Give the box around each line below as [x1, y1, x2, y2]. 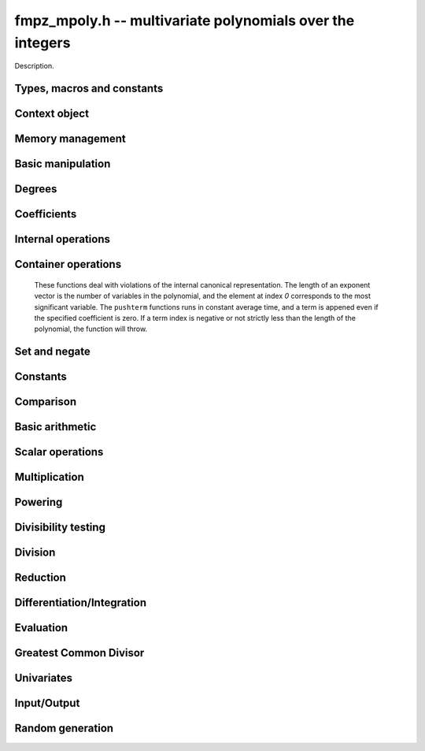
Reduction [14, 571, 67, 585]
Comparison [14, 395, 77, 409]
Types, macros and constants [14, 82, 164, 95]
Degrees [14, 182, 57, 196]
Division [14, 546, 56, 560]
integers [14, 34, 71, 51]
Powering [14, 496, 63, 509]
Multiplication [14, 470, 84, 484]
